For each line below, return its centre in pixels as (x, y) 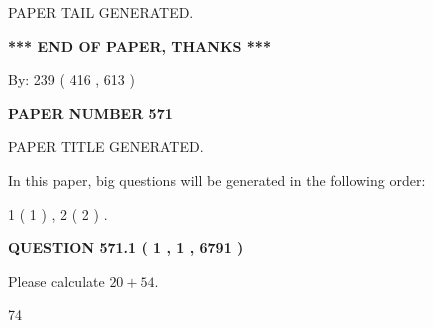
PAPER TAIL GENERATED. (101, 12)
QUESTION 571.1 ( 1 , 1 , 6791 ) (126, 247)
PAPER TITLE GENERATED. (106, 146)
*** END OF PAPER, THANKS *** (139, 45)
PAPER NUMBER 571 (90, 112)
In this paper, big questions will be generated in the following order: (217, 179)
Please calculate (56, 280)
